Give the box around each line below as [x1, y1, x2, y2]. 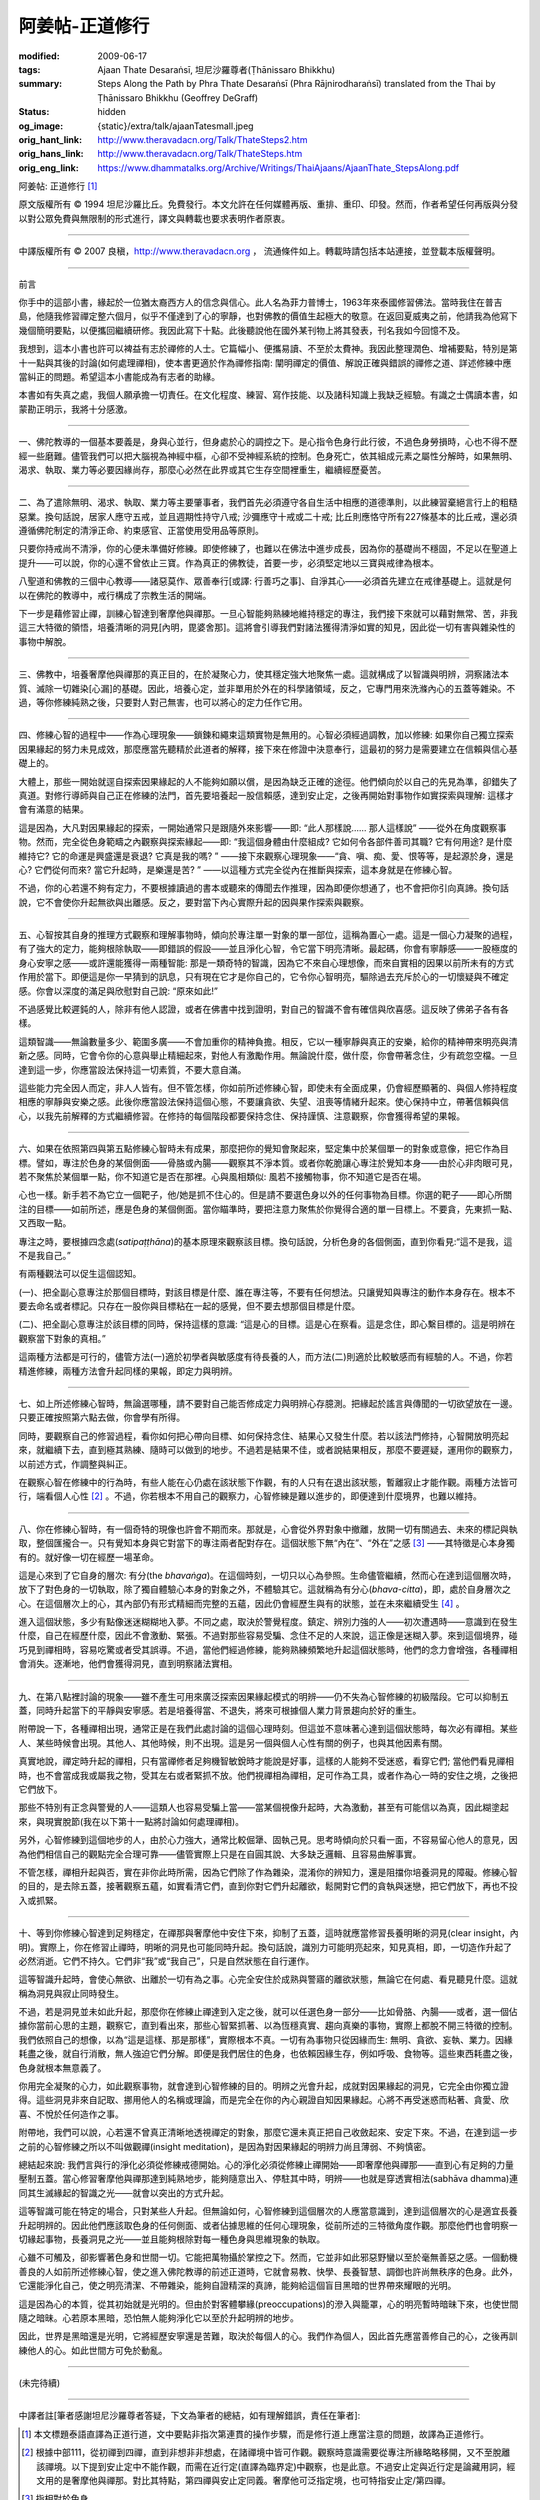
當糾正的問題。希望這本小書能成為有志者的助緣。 [18, 370, 220, 382]
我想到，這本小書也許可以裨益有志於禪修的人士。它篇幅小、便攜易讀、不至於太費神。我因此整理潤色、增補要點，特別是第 [18, 343, 518, 355]
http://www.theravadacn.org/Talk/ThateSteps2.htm [97, 133, 308, 145]
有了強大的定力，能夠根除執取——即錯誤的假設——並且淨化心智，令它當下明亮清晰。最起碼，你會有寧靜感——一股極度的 [18, 943, 518, 955]
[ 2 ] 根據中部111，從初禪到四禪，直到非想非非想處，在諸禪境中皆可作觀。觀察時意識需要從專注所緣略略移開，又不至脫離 [21, 2446, 511, 2459]
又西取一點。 [18, 1217, 72, 1229]
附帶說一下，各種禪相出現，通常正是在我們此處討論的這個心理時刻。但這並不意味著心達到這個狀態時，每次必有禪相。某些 [18, 1723, 518, 1735]
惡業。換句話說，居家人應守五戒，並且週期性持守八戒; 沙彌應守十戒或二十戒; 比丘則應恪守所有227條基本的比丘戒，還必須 [18, 510, 518, 522]
